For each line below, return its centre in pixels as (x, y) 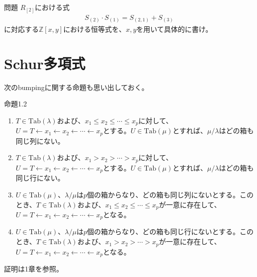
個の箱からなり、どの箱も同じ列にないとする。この (170, 194)
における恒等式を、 (95, 29)
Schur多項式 (45, 63)
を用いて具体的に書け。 (174, 29)
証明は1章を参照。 (34, 268)
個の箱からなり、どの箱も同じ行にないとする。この (170, 231)
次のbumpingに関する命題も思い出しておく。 (76, 87)
